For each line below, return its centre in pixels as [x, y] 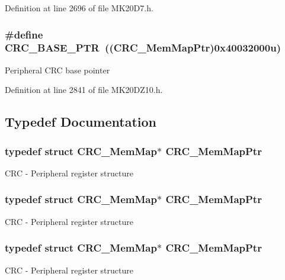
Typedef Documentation [81, 122]
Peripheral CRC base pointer [57, 70]
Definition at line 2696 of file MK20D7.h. [79, 8]
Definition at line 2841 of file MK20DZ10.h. [84, 90]
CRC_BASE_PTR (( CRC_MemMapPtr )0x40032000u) [143, 48]
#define [24, 34]
